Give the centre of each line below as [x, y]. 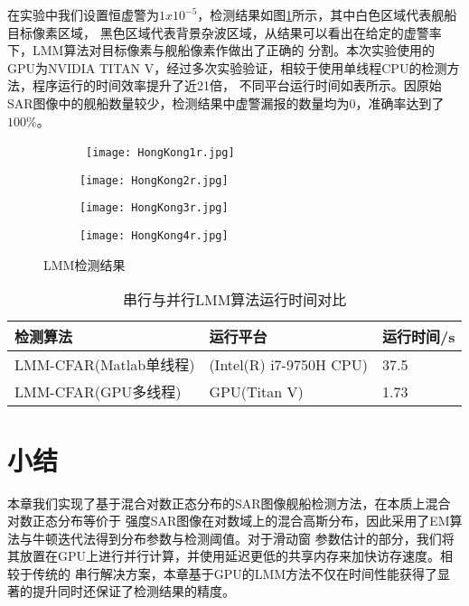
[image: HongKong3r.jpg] [154, 208]
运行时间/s [418, 337]
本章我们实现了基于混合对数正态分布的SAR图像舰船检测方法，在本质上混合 [229, 503]
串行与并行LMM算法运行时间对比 [235, 300]
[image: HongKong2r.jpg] [154, 180]
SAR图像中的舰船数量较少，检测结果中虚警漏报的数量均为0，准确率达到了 [226, 103]
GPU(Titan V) [256, 391]
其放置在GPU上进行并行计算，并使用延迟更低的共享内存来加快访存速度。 [224, 556]
